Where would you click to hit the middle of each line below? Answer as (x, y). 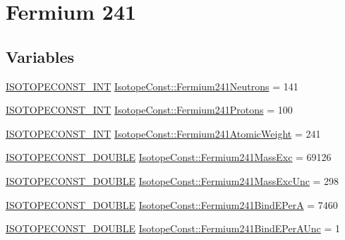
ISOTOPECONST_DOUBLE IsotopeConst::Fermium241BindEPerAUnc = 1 (173, 228)
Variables (40, 56)
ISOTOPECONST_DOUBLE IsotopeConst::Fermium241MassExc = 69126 (169, 157)
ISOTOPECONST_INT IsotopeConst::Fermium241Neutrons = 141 (152, 86)
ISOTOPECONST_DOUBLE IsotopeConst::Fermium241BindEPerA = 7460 (172, 204)
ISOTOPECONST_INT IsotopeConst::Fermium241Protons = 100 (149, 110)
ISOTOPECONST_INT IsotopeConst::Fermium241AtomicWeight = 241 (163, 133)
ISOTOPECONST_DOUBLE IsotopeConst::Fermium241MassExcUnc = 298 (172, 180)
